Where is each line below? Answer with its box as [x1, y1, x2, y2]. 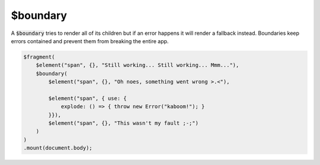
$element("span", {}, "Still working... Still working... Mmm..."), [36, 62, 239, 69]
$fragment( [23, 53, 55, 60]
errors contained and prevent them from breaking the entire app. [11, 37, 169, 44]
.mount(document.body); [23, 145, 93, 151]
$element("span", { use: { [48, 95, 127, 102]
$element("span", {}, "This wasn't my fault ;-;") [48, 120, 199, 127]
